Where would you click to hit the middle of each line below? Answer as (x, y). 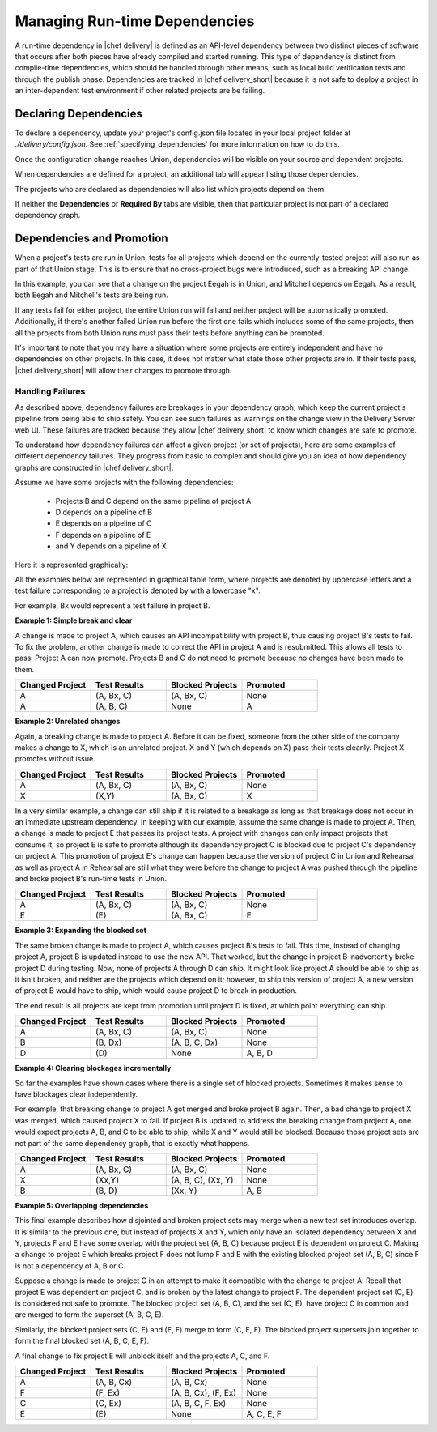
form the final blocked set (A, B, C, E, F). (82, 1341)
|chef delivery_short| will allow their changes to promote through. (123, 370)
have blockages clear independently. (76, 1094)
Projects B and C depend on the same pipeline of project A (153, 501)
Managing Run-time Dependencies (135, 21)
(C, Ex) (108, 1403)
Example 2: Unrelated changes (68, 722)
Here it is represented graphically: (72, 565)
